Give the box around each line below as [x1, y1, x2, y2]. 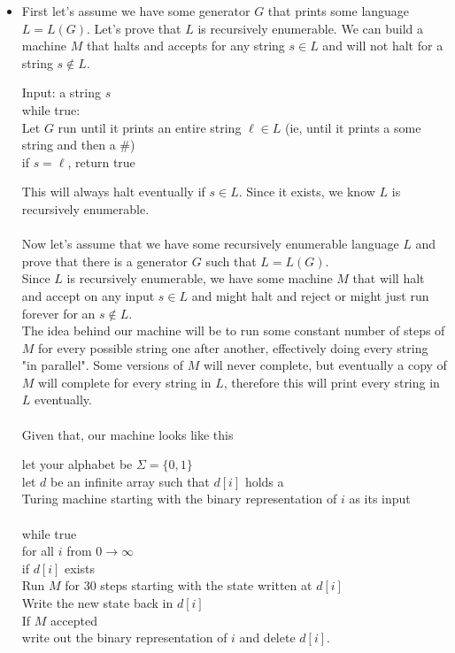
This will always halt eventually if [21, 182, 205, 201]
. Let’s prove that [87, 19, 181, 37]
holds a [244, 472, 284, 490]
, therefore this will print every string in [223, 373, 440, 391]
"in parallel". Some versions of [21, 356, 184, 374]
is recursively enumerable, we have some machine [66, 269, 333, 288]
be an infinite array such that [50, 472, 210, 490]
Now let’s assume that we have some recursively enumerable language [21, 234, 399, 253]
